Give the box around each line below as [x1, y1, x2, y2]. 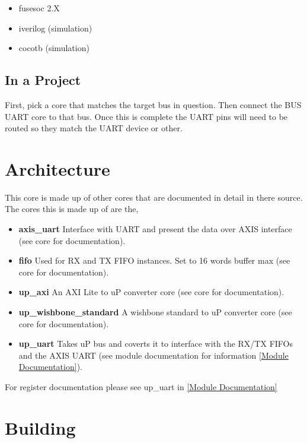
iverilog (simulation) [18, 21, 92, 34]
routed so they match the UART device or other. [5, 122, 183, 134]
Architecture [5, 156, 110, 181]
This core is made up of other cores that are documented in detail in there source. [5, 191, 303, 203]
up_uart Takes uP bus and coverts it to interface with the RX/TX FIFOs [18, 337, 293, 350]
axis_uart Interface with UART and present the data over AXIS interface [18, 223, 292, 235]
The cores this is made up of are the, [5, 202, 139, 215]
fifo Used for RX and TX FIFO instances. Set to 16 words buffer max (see [18, 254, 290, 267]
